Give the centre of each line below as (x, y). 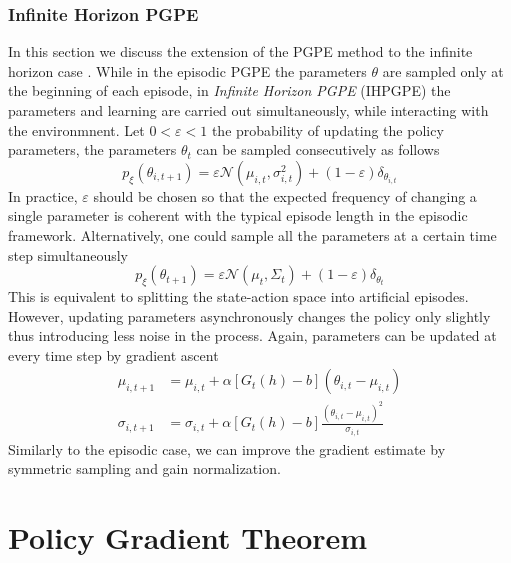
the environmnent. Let (76, 129)
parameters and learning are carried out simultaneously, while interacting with (248, 110)
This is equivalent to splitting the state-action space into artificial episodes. (238, 295)
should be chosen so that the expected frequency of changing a (285, 195)
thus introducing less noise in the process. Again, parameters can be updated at (252, 335)
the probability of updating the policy (327, 129)
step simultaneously (68, 254)
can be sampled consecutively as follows (318, 149)
